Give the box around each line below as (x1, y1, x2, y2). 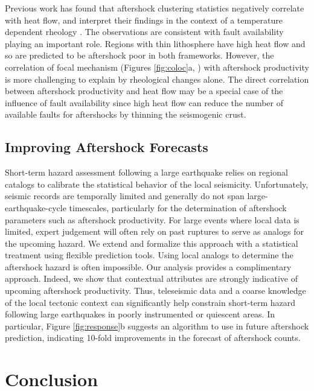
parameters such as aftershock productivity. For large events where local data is (5, 213, 300, 226)
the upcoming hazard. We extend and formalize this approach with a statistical (5, 237, 298, 249)
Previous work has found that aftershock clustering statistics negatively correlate (5, 2, 304, 14)
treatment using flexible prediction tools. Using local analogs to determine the (5, 249, 293, 261)
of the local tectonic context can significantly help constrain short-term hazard (5, 296, 296, 308)
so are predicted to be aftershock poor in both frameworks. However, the (5, 49, 274, 62)
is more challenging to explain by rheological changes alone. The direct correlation (5, 72, 309, 85)
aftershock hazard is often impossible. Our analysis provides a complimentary (5, 260, 292, 273)
